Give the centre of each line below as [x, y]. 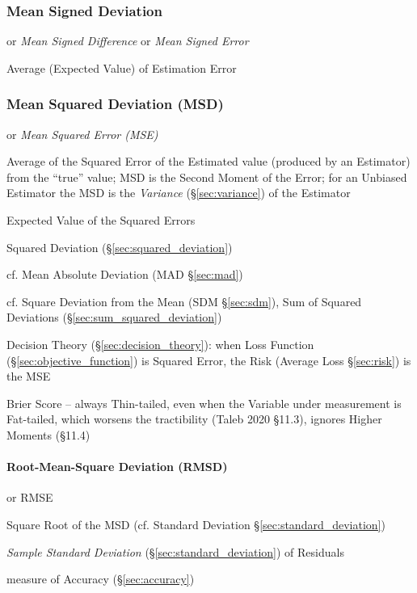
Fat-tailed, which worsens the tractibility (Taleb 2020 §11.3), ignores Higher [194, 419]
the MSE [29, 376]
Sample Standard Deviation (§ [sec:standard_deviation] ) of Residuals [175, 551]
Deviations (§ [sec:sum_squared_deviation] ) [114, 317]
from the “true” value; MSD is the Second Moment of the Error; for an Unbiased [207, 177]
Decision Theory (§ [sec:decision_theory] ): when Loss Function [160, 344]
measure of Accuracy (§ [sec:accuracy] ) [101, 579]
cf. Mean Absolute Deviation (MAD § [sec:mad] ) [125, 274]
